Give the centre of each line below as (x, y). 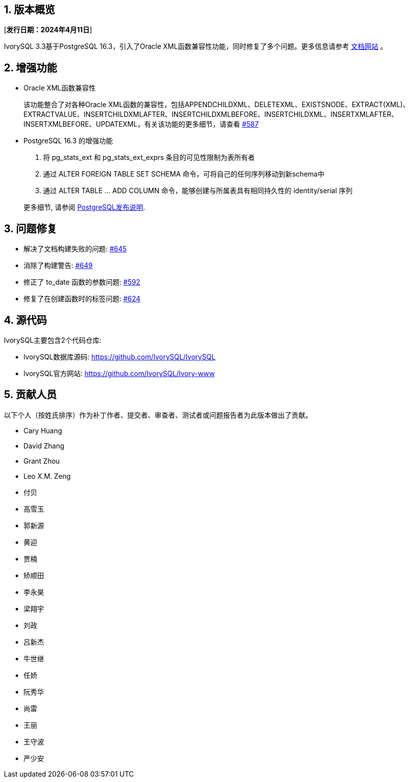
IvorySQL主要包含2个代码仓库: (53, 340)
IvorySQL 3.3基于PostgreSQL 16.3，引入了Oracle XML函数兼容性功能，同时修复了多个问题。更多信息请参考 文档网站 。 (196, 46)
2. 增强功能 (31, 67)
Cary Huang (43, 430)
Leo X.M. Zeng (47, 476)
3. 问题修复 (31, 228)
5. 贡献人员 (30, 395)
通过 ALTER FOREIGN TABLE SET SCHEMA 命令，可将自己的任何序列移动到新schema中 (184, 174)
